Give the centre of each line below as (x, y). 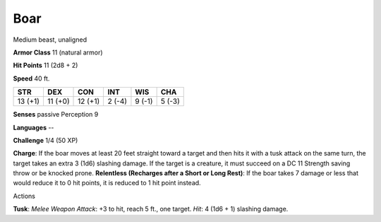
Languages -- (34, 127)
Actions (24, 196)
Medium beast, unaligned (50, 40)
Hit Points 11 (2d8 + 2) (46, 65)
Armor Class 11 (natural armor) (58, 52)
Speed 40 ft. (31, 78)
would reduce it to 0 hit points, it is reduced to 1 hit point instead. (107, 183)
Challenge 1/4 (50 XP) (46, 140)
